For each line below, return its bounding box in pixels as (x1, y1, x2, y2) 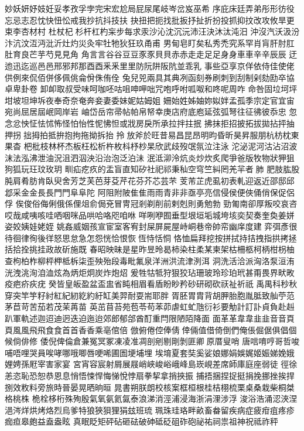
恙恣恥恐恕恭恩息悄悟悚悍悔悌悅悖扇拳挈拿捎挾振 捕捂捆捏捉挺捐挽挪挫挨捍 (5, 370, 295, 381)
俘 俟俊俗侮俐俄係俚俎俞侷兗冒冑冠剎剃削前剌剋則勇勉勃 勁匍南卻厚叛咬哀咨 (5, 197, 298, 210)
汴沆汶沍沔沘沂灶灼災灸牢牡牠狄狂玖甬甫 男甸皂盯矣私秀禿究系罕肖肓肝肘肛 (5, 36, 295, 49)
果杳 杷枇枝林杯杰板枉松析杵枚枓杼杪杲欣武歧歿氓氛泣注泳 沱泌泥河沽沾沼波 (5, 140, 298, 152)
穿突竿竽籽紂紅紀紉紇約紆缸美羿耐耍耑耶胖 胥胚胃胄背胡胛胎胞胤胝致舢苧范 (5, 289, 295, 301)
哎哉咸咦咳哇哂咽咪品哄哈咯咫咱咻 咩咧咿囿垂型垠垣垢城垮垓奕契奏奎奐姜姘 (5, 208, 295, 221)
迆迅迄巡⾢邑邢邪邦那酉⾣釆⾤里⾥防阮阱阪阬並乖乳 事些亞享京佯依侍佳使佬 (5, 59, 295, 71)
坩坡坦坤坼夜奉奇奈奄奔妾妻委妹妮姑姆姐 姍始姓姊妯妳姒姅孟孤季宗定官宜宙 (5, 94, 295, 106)
